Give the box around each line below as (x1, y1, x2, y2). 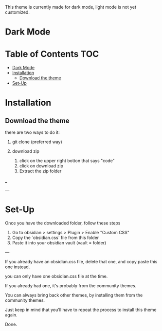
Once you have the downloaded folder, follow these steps (5, 220, 121, 226)
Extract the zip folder (19, 168, 62, 174)
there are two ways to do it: (5, 129, 60, 135)
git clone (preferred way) (12, 139, 62, 145)
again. (5, 312, 18, 318)
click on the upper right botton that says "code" (19, 158, 115, 164)
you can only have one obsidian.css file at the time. (5, 274, 108, 279)
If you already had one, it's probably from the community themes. (5, 283, 137, 289)
